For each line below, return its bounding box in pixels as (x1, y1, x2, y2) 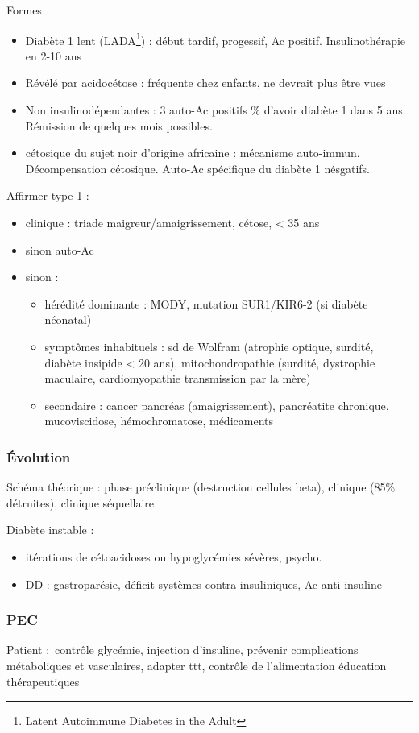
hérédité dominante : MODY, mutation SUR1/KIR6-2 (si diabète (44, 295, 368, 312)
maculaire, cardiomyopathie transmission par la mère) (44, 370, 311, 387)
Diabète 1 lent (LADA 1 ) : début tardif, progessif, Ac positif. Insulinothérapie (25, 29, 406, 48)
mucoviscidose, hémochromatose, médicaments (44, 412, 273, 429)
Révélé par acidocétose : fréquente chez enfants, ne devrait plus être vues (25, 74, 386, 91)
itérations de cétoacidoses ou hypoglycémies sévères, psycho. (25, 548, 322, 565)
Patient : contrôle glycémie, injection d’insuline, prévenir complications (6, 641, 359, 658)
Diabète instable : (6, 521, 94, 538)
